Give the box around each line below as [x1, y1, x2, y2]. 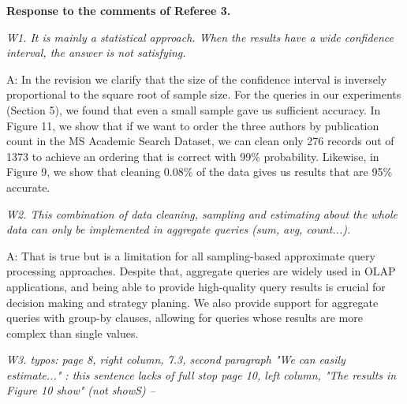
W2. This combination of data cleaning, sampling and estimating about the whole [6, 205, 398, 222]
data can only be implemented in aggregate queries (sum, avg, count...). [6, 221, 351, 238]
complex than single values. [6, 324, 139, 341]
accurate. [6, 178, 50, 195]
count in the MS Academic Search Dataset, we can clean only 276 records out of [6, 133, 394, 149]
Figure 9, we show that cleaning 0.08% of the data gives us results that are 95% [6, 163, 393, 180]
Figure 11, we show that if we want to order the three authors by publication [6, 117, 379, 133]
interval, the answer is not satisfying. [6, 44, 186, 61]
